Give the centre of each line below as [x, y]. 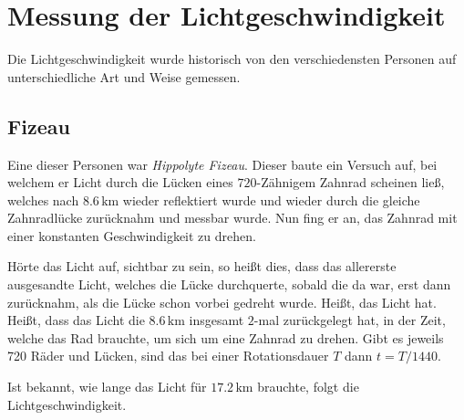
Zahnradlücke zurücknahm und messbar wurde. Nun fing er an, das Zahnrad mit [232, 218]
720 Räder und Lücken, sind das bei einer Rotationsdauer [168, 356]
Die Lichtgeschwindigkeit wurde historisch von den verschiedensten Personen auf [232, 59]
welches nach [43, 199]
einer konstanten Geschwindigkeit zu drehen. [132, 235]
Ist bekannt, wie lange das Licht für [107, 387]
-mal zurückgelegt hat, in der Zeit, [350, 320]
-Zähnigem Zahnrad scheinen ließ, [351, 182]
